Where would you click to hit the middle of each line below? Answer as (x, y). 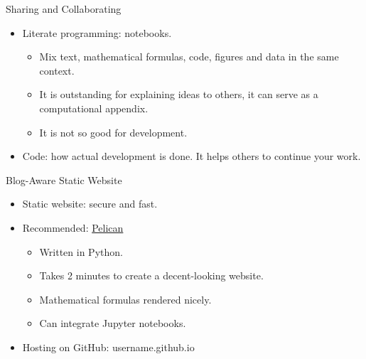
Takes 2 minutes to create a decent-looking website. (151, 275)
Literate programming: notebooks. (97, 32)
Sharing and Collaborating (64, 9)
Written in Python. (81, 251)
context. (57, 70)
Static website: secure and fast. (90, 204)
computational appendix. (94, 108)
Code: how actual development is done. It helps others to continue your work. (192, 156)
